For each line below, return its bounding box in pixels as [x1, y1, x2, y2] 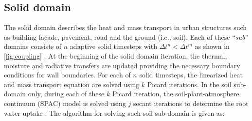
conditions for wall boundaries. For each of [4, 70, 131, 80]
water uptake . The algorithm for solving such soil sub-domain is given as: [4, 107, 225, 118]
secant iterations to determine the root [133, 98, 249, 108]
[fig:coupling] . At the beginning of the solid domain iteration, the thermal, [4, 50, 227, 60]
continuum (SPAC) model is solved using [4, 98, 126, 108]
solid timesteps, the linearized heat [139, 70, 243, 80]
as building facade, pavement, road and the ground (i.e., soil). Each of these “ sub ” [4, 31, 249, 42]
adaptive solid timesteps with [70, 41, 157, 51]
